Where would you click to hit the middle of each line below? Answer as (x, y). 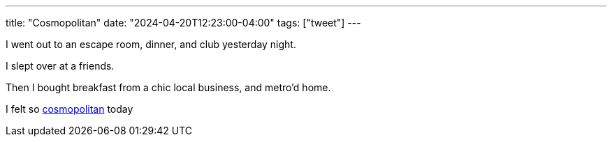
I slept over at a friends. (60, 66)
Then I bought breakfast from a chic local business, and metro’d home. (168, 87)
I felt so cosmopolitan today (70, 109)
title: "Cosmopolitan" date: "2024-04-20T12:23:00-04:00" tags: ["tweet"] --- (183, 23)
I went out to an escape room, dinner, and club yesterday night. (151, 44)
